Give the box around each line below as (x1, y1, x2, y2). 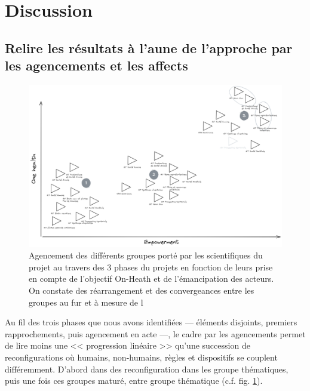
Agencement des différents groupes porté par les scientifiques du (29, 249, 263, 261)
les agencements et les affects (5, 56, 188, 75)
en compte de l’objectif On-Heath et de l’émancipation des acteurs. (29, 272, 274, 285)
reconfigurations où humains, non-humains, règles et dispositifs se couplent (5, 350, 278, 363)
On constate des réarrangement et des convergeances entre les (29, 284, 254, 296)
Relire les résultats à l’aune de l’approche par (5, 38, 293, 57)
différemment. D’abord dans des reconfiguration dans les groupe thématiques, (5, 362, 288, 375)
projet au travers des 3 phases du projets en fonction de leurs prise (29, 260, 273, 273)
